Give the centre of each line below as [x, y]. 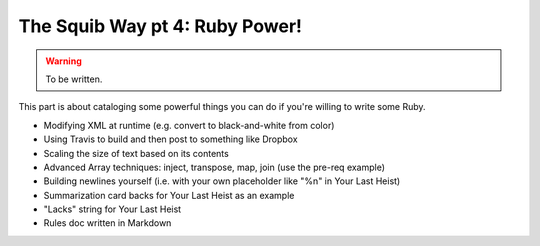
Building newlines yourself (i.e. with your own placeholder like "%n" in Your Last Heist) [222, 181]
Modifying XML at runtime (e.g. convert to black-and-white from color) [189, 125]
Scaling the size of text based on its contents [136, 153]
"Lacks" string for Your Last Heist [112, 209]
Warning [63, 61]
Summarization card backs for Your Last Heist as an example [169, 195]
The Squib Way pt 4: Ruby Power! [160, 26]
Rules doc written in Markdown [107, 223]
